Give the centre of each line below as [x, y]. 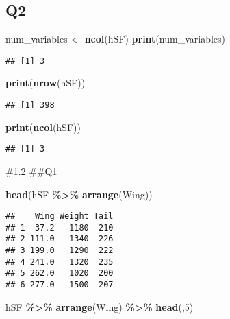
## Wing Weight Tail [60, 216]
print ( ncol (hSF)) [43, 127]
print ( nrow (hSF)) [46, 83]
